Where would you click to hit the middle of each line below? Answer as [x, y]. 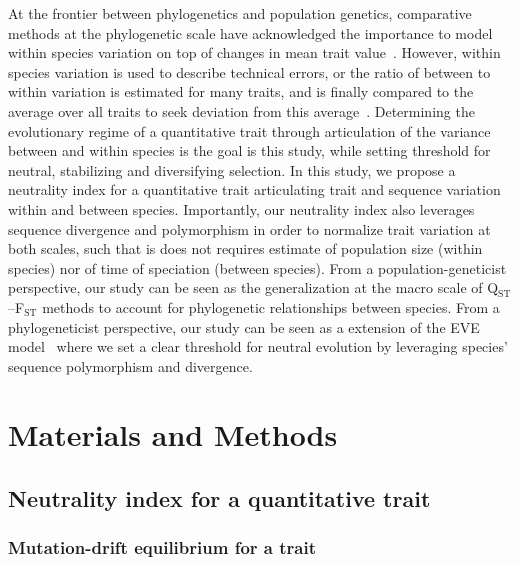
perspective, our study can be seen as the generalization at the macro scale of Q [253, 287]
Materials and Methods [173, 434]
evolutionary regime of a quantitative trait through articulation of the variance [249, 130]
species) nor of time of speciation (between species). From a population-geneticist [257, 267]
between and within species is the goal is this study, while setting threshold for [249, 150]
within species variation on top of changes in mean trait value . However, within [254, 52]
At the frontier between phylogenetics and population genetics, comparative [240, 13]
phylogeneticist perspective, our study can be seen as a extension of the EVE [244, 326]
